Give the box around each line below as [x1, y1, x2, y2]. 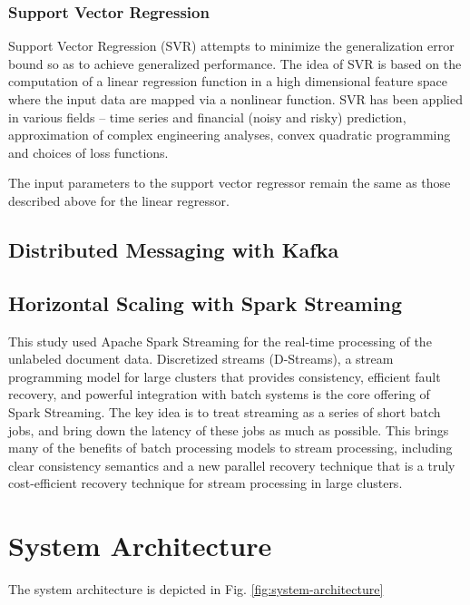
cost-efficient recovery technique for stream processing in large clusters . [8, 473, 403, 493]
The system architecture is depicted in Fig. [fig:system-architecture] [8, 580, 384, 599]
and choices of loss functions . [8, 142, 169, 161]
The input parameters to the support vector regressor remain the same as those [8, 173, 451, 192]
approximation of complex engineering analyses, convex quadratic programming [8, 125, 451, 144]
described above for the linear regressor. [8, 190, 230, 210]
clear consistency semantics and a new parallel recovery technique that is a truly [8, 455, 455, 474]
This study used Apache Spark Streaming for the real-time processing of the [8, 331, 432, 350]
